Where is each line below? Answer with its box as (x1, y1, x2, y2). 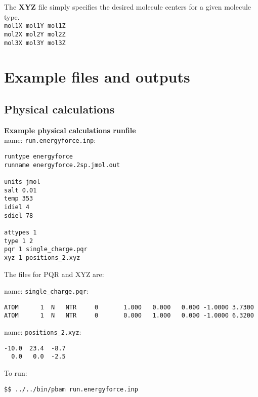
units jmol (4, 178, 40, 185)
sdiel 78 (4, 212, 33, 219)
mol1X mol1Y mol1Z (4, 22, 66, 30)
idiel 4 (4, 203, 30, 211)
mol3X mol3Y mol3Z (4, 39, 66, 47)
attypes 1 (4, 228, 37, 236)
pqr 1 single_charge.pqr (4, 246, 88, 253)
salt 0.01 (4, 186, 37, 194)
